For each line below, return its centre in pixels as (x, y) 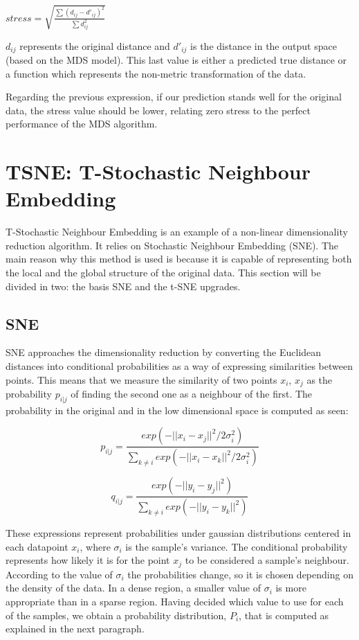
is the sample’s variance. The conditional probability (237, 546)
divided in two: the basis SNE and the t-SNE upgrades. (123, 286)
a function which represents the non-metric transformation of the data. (156, 73)
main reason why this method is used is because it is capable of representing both (179, 259)
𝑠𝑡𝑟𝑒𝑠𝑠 (19, 18)
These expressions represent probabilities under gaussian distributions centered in (178, 533)
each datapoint (37, 546)
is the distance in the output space (264, 45)
